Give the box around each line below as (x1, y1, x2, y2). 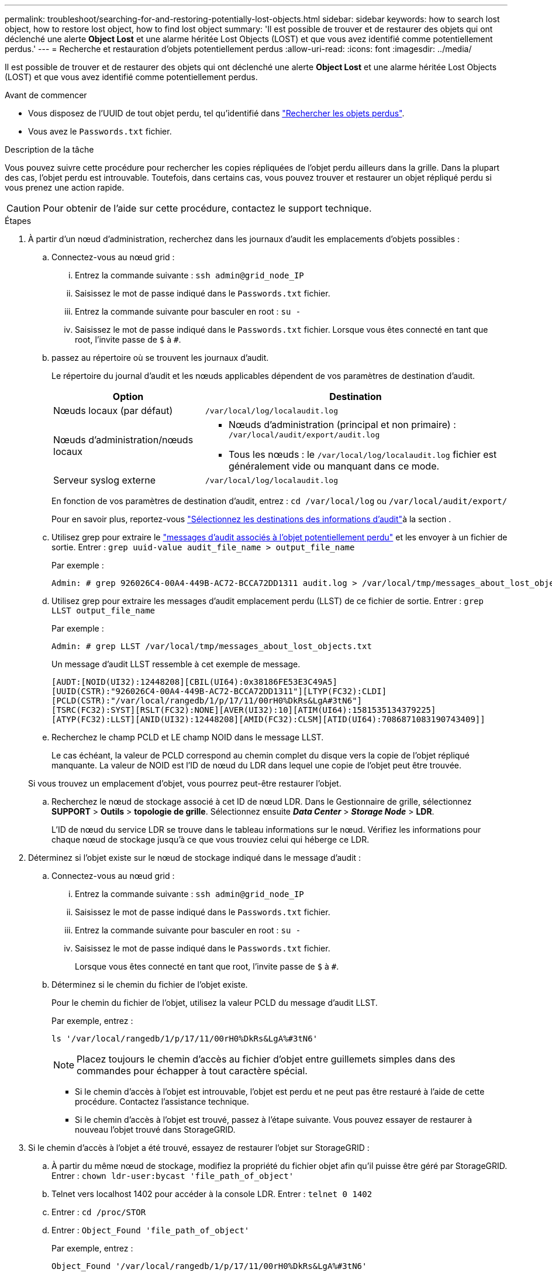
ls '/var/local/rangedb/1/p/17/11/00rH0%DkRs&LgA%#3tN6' (51, 1034, 318, 1043)
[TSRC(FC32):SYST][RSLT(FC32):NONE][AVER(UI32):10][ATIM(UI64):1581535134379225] (51, 705, 436, 715)
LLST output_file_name (51, 606, 156, 615)
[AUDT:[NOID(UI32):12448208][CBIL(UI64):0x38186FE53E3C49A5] (51, 677, 337, 687)
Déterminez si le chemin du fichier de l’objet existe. (51, 980, 248, 989)
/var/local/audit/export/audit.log (228, 430, 380, 439)
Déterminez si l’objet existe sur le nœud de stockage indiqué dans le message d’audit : (28, 853, 361, 863)
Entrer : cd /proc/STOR (51, 1207, 146, 1217)
